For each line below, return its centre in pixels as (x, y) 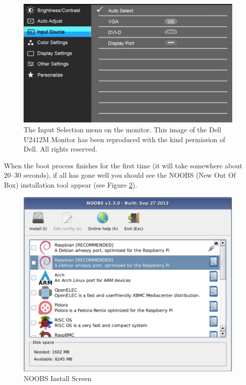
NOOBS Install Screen (58, 378)
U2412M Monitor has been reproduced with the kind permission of (124, 139)
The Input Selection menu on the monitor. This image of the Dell (123, 129)
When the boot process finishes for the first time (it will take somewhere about (123, 165)
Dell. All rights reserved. (61, 149)
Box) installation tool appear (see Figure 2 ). (71, 184)
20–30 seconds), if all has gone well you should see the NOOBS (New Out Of (120, 175)
